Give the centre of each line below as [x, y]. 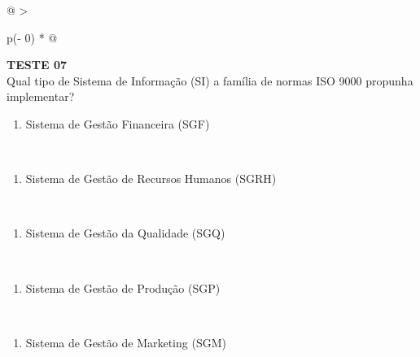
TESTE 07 [37, 65]
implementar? [41, 96]
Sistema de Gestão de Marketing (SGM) [126, 342]
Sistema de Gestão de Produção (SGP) [123, 287]
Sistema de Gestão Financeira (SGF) [118, 123]
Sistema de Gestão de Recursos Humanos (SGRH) [151, 178]
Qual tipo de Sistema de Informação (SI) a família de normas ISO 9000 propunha [210, 80]
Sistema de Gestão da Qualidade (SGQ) [125, 233]
